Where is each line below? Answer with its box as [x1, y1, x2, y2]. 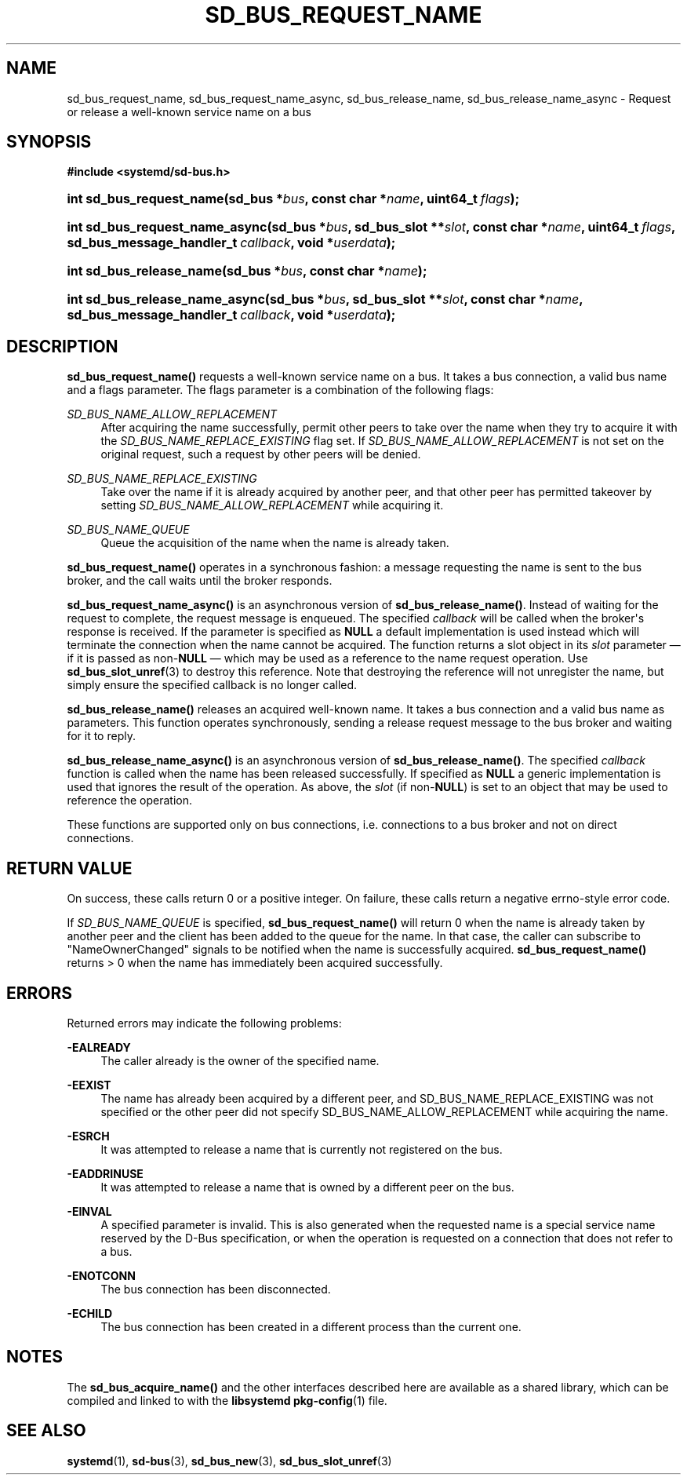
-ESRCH [67, 1129, 110, 1143]
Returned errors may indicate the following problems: [67, 1016, 342, 1030]
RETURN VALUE [6, 858, 133, 878]
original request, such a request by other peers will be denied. [100, 447, 421, 461]
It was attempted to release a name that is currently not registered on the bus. [100, 1142, 503, 1156]
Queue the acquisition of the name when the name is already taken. [100, 536, 449, 550]
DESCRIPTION [6, 336, 118, 356]
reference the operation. [67, 793, 192, 808]
